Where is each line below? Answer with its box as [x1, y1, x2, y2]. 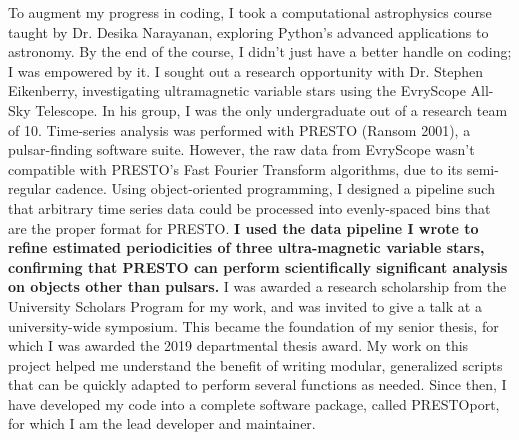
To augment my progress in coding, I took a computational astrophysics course [8, 2, 492, 22]
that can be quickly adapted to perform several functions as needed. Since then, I [8, 374, 507, 395]
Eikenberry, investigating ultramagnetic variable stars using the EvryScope [8, 80, 466, 101]
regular [8, 178, 51, 199]
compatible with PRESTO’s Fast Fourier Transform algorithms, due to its [8, 158, 463, 179]
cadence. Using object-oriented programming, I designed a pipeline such [55, 178, 495, 199]
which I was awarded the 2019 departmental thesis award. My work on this [8, 335, 469, 356]
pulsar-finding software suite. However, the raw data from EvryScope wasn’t [8, 139, 475, 160]
